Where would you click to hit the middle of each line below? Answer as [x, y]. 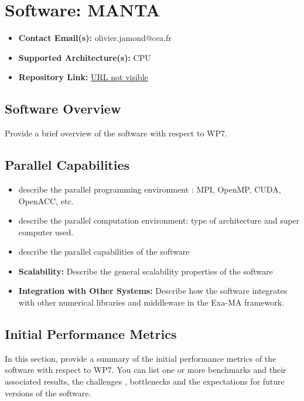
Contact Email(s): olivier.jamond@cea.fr [95, 38]
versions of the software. [48, 393]
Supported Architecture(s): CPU [85, 57]
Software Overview [63, 109]
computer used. [46, 232]
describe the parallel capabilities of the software [104, 251]
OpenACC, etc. [46, 200]
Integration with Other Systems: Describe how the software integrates [153, 291]
